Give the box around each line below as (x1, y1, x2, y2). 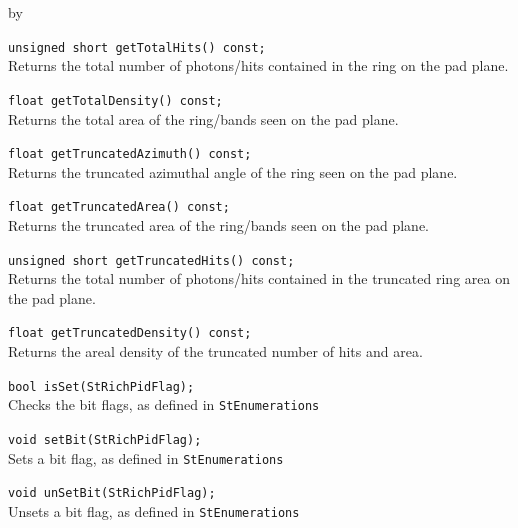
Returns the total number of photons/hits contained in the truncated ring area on (8, 268, 510, 289)
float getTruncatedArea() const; (8, 200, 230, 215)
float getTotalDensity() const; (8, 93, 223, 108)
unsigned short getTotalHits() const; (8, 40, 266, 55)
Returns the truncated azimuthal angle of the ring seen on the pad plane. (8, 161, 458, 182)
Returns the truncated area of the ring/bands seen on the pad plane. (8, 215, 429, 235)
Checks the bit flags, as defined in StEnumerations (8, 394, 320, 415)
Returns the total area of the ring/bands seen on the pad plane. (8, 108, 399, 129)
